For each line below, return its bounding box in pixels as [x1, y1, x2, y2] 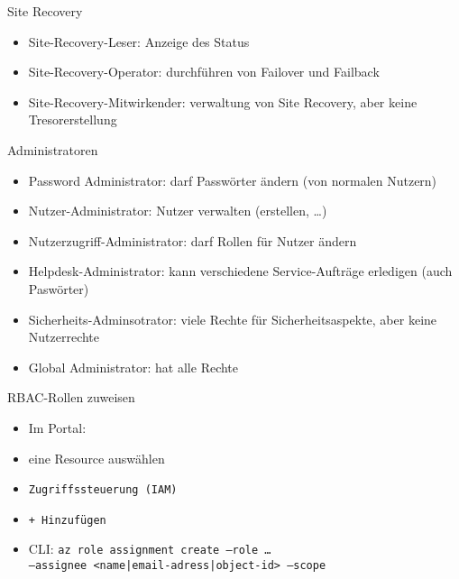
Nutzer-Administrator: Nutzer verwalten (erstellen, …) [28, 201, 327, 220]
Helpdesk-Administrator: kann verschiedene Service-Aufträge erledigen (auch [28, 262, 453, 280]
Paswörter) [28, 279, 89, 298]
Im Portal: [28, 418, 87, 437]
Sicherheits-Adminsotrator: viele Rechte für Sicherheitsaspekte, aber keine [28, 309, 437, 328]
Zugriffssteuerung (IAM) [28, 483, 178, 497]
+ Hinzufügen [28, 513, 106, 527]
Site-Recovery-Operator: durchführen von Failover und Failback [28, 62, 380, 81]
